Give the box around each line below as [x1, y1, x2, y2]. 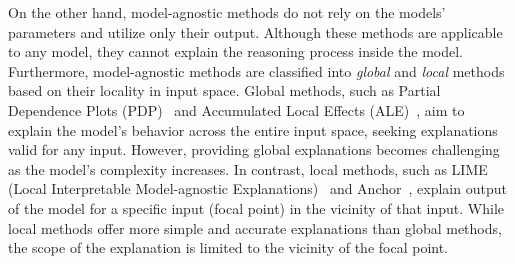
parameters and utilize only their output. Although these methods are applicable [8, 21, 503, 42]
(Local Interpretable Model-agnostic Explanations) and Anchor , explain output [8, 178, 507, 199]
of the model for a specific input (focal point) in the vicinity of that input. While [8, 197, 505, 218]
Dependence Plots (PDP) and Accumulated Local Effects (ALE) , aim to [8, 99, 465, 120]
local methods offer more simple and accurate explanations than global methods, [8, 217, 502, 238]
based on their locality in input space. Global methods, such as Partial [8, 80, 441, 101]
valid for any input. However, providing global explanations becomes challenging [8, 139, 500, 160]
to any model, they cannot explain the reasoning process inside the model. [8, 41, 463, 62]
